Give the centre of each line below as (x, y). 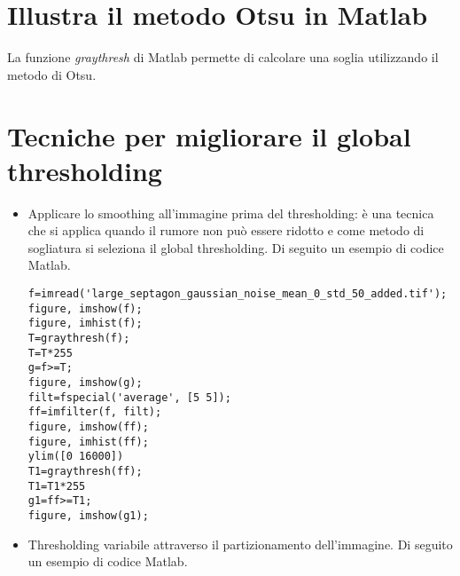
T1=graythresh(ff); (85, 471)
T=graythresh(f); (79, 338)
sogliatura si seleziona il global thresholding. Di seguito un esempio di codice (236, 247)
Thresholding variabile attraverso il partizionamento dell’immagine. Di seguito (240, 544)
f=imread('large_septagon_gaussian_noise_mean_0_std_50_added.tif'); (238, 294)
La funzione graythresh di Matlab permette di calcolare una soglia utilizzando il (223, 57)
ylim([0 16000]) (76, 457)
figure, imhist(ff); (88, 442)
